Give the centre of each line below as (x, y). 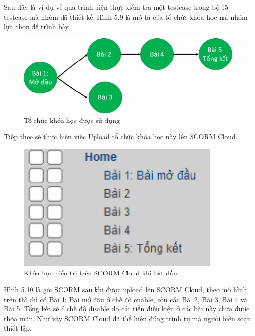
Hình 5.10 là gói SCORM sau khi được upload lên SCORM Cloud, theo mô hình (126, 290)
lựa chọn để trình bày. (37, 26)
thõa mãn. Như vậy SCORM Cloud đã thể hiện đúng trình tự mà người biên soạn (127, 318)
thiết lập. (18, 328)
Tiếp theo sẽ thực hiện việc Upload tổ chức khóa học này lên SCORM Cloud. (121, 137)
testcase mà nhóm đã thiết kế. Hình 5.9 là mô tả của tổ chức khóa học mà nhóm (126, 16)
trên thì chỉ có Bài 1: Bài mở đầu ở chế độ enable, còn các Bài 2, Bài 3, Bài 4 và (126, 299)
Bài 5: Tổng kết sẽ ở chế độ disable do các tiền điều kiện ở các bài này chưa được (127, 309)
